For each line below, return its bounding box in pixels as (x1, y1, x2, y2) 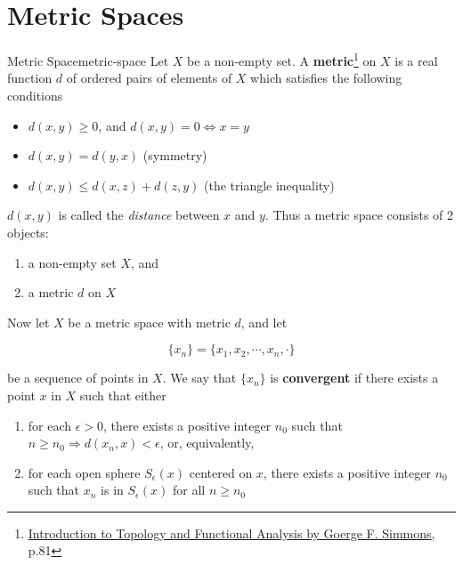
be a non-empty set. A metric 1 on (187, 49, 377, 69)
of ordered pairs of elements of (66, 69, 232, 87)
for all (172, 480, 206, 499)
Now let (7, 312, 50, 331)
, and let (240, 312, 288, 331)
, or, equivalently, (159, 433, 255, 452)
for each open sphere (28, 463, 141, 481)
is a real (394, 51, 438, 69)
